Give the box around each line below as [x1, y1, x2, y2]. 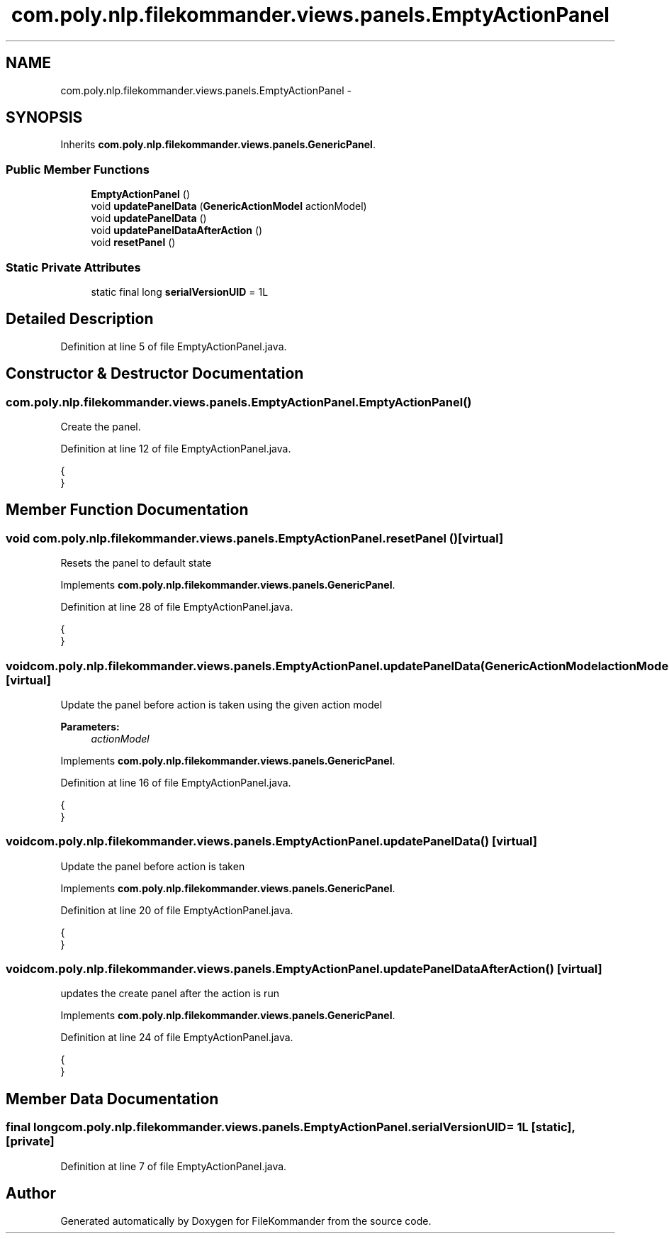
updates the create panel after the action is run [60, 987, 279, 1000]
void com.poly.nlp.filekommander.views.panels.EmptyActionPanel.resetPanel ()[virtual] [6, 530, 504, 545]
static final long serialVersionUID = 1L [91, 285, 269, 298]
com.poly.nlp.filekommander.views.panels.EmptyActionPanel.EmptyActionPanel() [6, 394, 472, 409]
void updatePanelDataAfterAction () [91, 224, 263, 237]
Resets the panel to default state [60, 557, 212, 570]
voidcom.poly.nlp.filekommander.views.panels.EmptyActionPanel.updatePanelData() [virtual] [6, 834, 538, 849]
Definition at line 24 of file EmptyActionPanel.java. [60, 1031, 293, 1044]
